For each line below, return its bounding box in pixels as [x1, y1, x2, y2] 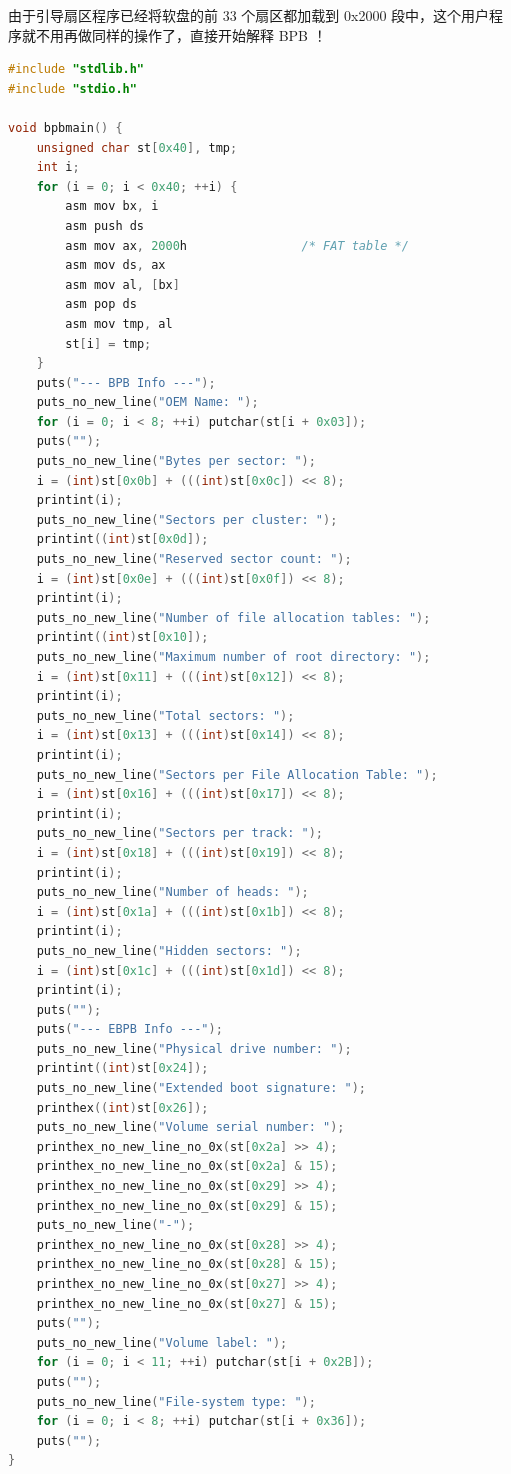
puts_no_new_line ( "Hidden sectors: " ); [36, 943, 302, 958]
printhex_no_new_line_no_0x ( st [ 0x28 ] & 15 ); [36, 1257, 338, 1272]
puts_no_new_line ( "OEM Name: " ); [36, 395, 259, 410]
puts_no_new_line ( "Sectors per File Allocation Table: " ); [36, 767, 438, 782]
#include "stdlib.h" [8, 62, 145, 77]
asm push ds [65, 218, 145, 233]
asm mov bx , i [65, 199, 159, 214]
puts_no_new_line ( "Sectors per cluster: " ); [36, 512, 338, 527]
